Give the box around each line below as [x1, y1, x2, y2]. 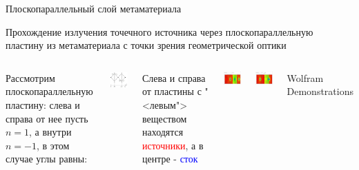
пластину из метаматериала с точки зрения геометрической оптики [6, 38, 287, 52]
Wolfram [287, 70, 324, 85]
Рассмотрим [6, 70, 55, 85]
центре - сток [142, 151, 198, 166]
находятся [142, 125, 184, 139]
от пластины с [142, 84, 202, 98]
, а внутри [29, 125, 72, 139]
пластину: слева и [6, 97, 80, 111]
